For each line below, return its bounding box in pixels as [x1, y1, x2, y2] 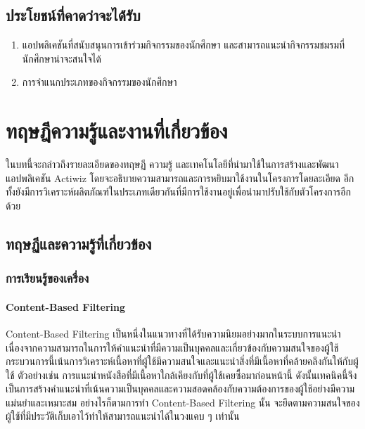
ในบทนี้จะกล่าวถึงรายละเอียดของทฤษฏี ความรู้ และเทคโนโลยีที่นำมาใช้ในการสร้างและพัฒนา [6, 157, 339, 172]
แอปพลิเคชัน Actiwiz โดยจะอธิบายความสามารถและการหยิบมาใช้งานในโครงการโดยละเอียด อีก [6, 170, 354, 185]
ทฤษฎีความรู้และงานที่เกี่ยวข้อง [6, 116, 228, 145]
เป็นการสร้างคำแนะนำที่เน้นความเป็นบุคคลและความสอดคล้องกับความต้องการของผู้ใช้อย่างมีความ [6, 381, 355, 396]
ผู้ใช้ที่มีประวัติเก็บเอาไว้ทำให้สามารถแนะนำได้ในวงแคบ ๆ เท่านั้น [6, 409, 240, 423]
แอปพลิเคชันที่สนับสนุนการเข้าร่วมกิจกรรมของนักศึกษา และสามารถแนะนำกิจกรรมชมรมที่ [22, 37, 345, 52]
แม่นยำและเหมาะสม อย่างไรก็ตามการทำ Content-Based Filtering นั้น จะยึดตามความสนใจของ [6, 395, 360, 409]
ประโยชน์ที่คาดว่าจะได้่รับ [6, 4, 141, 26]
